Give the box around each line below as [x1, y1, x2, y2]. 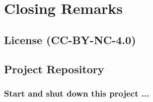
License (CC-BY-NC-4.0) [4, 32, 136, 47]
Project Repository [4, 61, 104, 76]
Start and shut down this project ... [4, 87, 150, 99]
